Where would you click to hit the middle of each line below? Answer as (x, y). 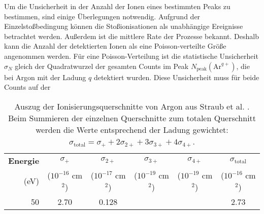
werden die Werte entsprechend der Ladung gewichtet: (132, 129)
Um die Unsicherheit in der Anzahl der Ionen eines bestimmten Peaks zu (117, 6)
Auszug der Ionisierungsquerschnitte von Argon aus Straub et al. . (132, 106)
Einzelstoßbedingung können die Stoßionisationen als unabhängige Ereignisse (124, 26)
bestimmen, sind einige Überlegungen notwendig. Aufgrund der (102, 16)
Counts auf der (27, 87)
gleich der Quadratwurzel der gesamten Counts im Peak (102, 66)
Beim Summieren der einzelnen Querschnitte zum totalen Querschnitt (132, 118)
